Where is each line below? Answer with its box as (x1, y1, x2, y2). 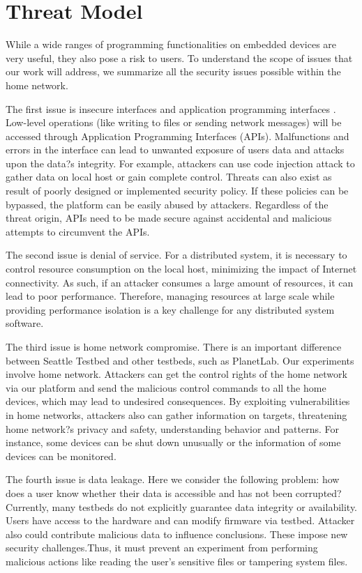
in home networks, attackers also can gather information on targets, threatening (6, 407, 347, 422)
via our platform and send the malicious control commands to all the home (6, 380, 326, 395)
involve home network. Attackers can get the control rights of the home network (6, 367, 347, 381)
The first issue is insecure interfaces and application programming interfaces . (6, 101, 336, 116)
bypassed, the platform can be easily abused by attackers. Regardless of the (6, 197, 329, 211)
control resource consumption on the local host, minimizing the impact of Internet (6, 261, 357, 276)
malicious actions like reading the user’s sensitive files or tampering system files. (6, 553, 348, 568)
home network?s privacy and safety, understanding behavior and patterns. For (6, 421, 339, 436)
